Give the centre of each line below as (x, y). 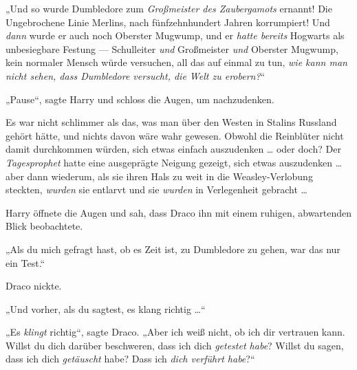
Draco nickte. (34, 286)
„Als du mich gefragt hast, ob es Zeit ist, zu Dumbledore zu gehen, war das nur (173, 249)
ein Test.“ (25, 262)
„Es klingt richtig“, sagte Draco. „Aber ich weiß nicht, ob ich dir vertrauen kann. (175, 332)
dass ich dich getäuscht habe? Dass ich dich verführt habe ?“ (130, 359)
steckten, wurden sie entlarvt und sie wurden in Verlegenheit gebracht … (156, 189)
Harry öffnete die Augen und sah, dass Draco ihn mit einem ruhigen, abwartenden (179, 212)
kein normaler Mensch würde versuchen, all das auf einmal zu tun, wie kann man (176, 62)
